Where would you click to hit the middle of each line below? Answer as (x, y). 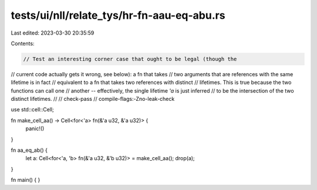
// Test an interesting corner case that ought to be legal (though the (130, 59)
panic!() (35, 128)
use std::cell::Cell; (32, 110)
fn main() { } (26, 180)
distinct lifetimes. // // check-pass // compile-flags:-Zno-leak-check (93, 99)
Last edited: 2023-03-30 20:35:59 (53, 33)
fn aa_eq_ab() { (29, 150)
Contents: (23, 43)
